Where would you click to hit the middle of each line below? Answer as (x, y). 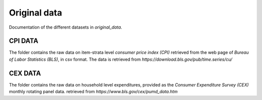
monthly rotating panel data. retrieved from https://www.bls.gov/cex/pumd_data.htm (93, 92)
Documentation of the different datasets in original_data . (65, 27)
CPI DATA (24, 41)
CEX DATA (25, 73)
